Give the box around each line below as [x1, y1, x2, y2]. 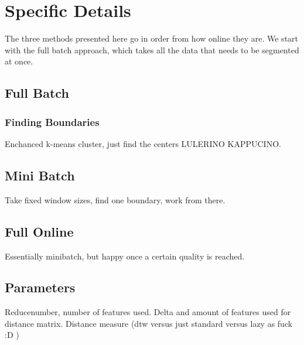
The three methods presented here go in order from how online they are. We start [5, 32, 299, 45]
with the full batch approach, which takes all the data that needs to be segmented [5, 43, 299, 56]
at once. [5, 55, 33, 67]
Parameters [5, 278, 76, 296]
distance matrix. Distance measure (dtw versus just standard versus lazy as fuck [5, 317, 293, 329]
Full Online [5, 222, 74, 240]
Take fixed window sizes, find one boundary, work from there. [5, 193, 226, 206]
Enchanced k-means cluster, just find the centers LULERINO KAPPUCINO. [5, 137, 281, 149]
